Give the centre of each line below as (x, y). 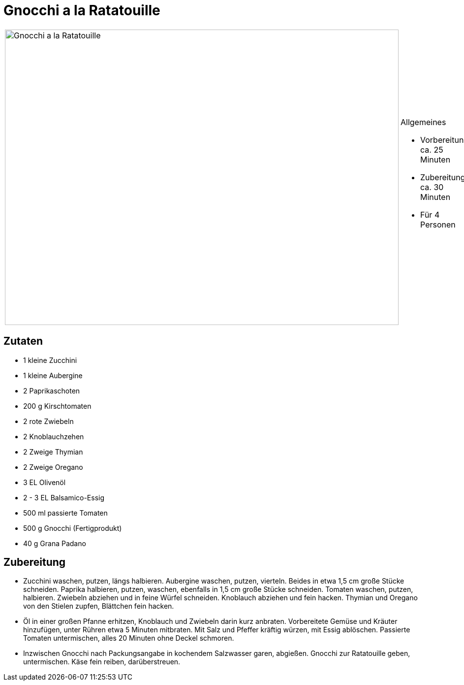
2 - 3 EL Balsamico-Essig (64, 497)
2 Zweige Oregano (53, 467)
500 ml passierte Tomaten (65, 513)
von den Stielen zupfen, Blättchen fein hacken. (99, 606)
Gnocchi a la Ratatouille (82, 10)
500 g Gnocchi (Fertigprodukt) (73, 528)
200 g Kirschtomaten (57, 406)
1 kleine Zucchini (50, 360)
